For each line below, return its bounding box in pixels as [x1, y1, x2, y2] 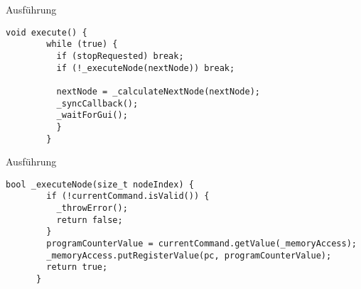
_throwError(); [56, 203, 128, 214]
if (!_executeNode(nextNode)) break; [56, 62, 235, 73]
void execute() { [6, 27, 87, 38]
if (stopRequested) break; [56, 50, 184, 61]
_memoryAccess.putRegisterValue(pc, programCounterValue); [46, 250, 332, 261]
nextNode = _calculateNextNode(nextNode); [56, 86, 260, 97]
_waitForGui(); [56, 110, 128, 121]
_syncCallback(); [56, 98, 139, 109]
